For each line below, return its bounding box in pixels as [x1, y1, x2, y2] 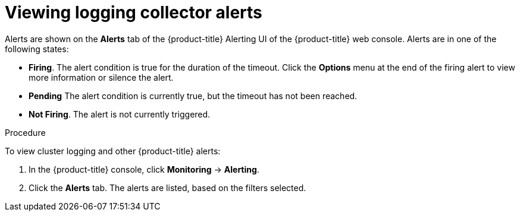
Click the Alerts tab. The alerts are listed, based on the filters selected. [29, 182, 306, 193]
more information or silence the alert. [29, 72, 174, 82]
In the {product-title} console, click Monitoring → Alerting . [29, 164, 259, 174]
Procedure [5, 127, 46, 138]
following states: [5, 43, 69, 54]
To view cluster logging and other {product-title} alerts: [5, 145, 221, 156]
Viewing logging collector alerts [5, 2, 262, 23]
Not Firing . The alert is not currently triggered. [29, 109, 211, 119]
